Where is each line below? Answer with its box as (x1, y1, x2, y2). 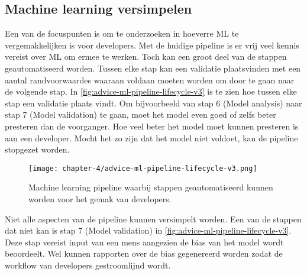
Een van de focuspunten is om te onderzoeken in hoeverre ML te (5, 27, 239, 40)
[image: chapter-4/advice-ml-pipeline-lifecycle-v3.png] (28, 164, 257, 173)
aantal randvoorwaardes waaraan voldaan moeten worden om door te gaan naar (5, 73, 295, 86)
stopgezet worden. (5, 143, 70, 156)
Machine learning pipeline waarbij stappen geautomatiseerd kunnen (28, 181, 273, 193)
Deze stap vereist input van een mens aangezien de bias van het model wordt (5, 235, 284, 248)
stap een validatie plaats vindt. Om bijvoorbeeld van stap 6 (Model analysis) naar (5, 96, 302, 109)
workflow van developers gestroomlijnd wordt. (5, 258, 171, 271)
